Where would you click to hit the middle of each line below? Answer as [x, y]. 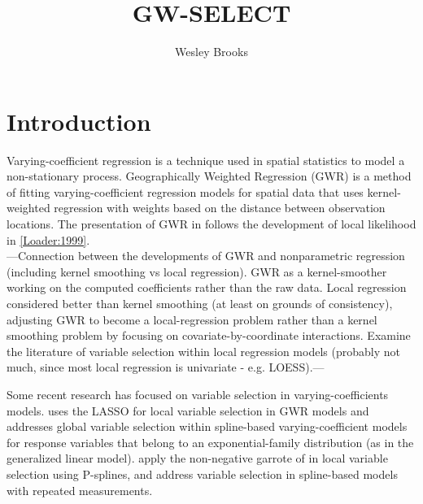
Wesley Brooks [211, 52]
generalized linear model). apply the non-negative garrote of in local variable [197, 458]
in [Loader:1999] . [48, 239]
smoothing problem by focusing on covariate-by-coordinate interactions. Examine [209, 335]
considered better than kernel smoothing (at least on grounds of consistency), [200, 303]
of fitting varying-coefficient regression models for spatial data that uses [185, 191]
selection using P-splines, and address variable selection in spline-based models [202, 474]
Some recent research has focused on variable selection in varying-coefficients [198, 394]
